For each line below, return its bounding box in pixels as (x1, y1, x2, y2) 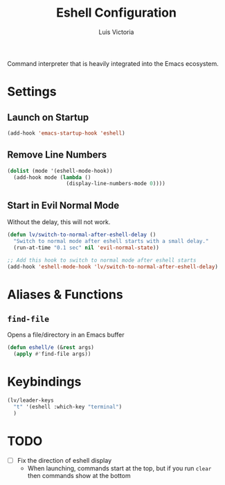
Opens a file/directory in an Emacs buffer (7, 331, 125, 339)
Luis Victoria (98, 28, 134, 36)
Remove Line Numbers (7, 149, 107, 161)
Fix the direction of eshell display (17, 456, 112, 464)
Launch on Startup (7, 111, 89, 123)
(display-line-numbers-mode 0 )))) (66, 180, 166, 187)
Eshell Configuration (56, 5, 177, 21)
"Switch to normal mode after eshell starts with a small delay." (13, 237, 209, 244)
